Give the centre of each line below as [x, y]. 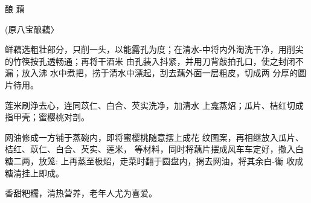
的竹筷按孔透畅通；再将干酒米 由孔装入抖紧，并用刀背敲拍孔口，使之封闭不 [154, 61]
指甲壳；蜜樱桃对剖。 [47, 117]
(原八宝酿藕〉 [32, 29]
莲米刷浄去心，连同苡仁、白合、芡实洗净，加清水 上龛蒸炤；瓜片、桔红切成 [154, 105]
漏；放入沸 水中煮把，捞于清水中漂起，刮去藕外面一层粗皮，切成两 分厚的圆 [156, 73]
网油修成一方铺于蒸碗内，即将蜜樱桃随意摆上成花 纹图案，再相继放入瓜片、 [154, 137]
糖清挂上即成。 [34, 172]
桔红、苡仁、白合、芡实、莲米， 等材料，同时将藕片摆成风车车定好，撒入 [150, 149]
